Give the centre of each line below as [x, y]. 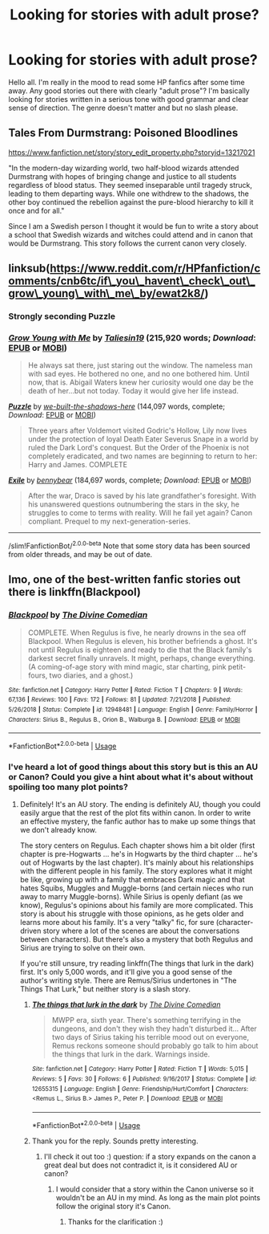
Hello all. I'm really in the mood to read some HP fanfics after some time [127, 82]
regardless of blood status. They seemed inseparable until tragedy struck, [130, 185]
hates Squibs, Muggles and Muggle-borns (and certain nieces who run [137, 888]
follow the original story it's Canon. [113, 1206]
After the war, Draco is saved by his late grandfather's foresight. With [142, 496]
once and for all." [36, 210]
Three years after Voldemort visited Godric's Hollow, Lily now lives [137, 430]
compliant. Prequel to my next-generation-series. [109, 521]
